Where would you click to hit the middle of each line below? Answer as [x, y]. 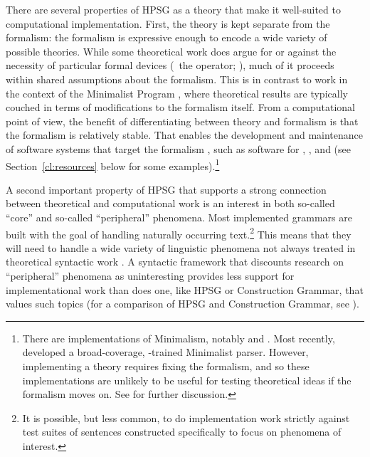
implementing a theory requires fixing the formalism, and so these [166, 366]
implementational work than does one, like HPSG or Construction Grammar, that [185, 289]
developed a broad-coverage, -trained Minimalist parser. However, [165, 352]
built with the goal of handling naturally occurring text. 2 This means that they [179, 233]
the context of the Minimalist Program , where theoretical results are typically [177, 93]
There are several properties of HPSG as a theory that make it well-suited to [173, 9]
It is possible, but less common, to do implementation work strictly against [186, 417]
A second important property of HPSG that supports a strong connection [166, 189]
